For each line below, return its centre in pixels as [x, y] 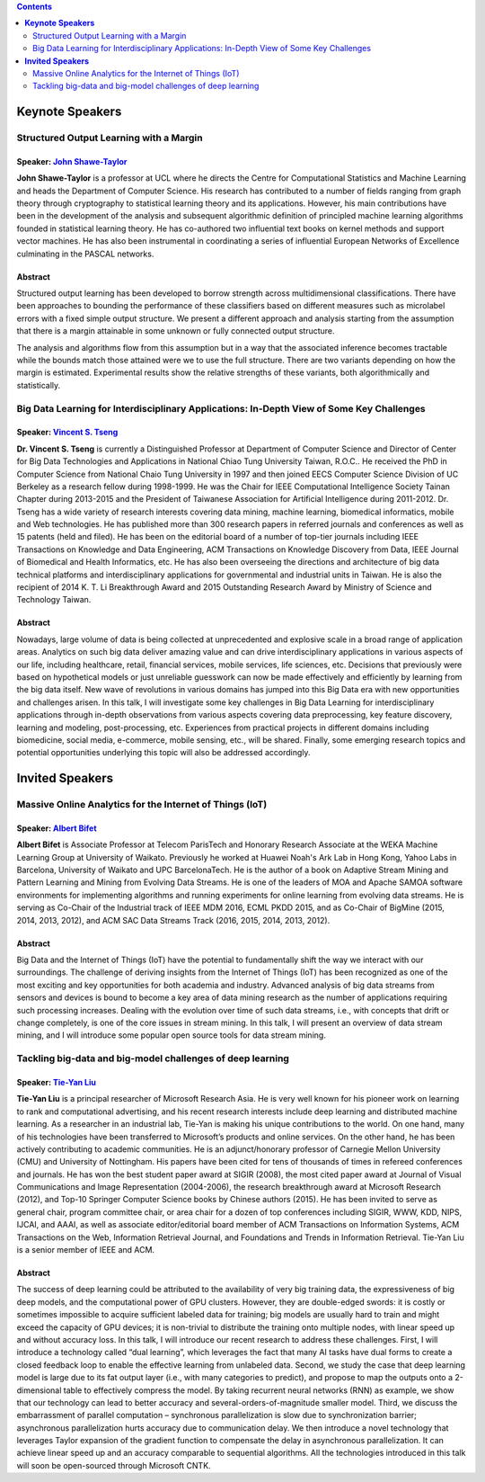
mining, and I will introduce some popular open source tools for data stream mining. [172, 1035]
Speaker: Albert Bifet [57, 828]
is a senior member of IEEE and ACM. [86, 1250]
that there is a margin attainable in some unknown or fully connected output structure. [176, 331]
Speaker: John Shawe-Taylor [72, 161]
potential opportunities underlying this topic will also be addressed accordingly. [163, 753]
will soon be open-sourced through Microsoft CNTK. [114, 1465]
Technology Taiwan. [54, 600]
